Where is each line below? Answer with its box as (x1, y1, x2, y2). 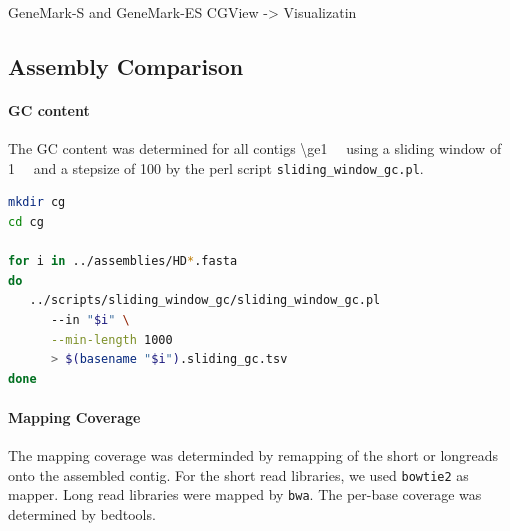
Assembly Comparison (8, 50, 244, 81)
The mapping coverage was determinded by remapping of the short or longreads (8, 445, 499, 466)
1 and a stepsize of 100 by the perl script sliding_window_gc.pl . (8, 157, 424, 178)
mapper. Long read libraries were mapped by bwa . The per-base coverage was (8, 484, 482, 505)
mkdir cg (8, 195, 66, 210)
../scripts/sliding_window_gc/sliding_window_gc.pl (29, 293, 381, 308)
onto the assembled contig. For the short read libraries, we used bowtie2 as (8, 464, 469, 485)
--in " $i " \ (50, 312, 130, 327)
